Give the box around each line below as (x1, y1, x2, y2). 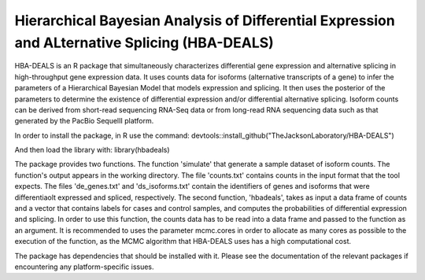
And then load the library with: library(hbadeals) (14, 146, 170, 155)
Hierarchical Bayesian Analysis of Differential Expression (14, 12, 395, 29)
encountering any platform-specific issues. (14, 262, 154, 271)
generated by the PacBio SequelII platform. (14, 116, 154, 126)
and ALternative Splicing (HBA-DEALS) (14, 34, 275, 51)
